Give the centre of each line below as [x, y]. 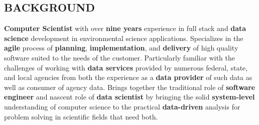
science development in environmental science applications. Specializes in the [124, 38]
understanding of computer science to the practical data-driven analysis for [122, 106]
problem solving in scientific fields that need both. [81, 116]
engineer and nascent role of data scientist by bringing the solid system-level [129, 97]
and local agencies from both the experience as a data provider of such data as [128, 77]
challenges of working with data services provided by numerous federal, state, [126, 67]
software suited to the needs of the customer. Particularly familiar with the [119, 57]
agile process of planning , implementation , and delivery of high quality [121, 48]
